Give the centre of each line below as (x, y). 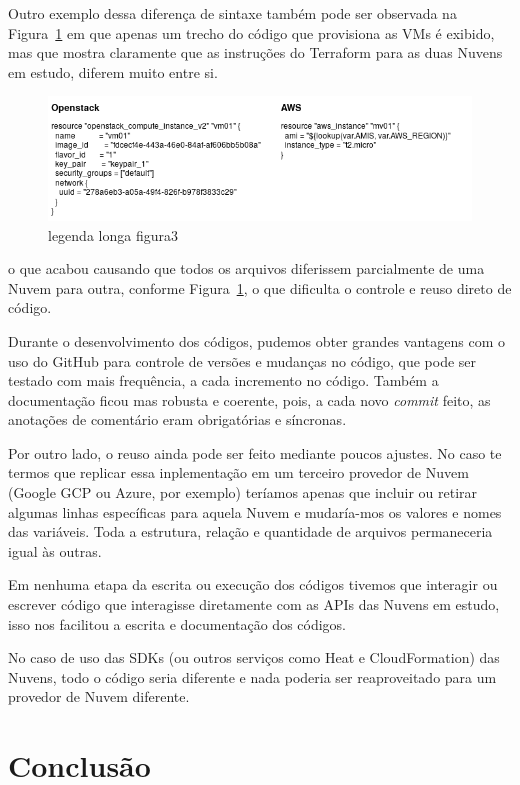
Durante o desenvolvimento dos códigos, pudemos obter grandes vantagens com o (256, 340)
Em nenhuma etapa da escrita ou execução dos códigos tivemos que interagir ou (253, 584)
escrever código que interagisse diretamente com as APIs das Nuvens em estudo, (254, 604)
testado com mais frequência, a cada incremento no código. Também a (223, 380)
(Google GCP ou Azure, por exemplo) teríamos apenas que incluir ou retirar (243, 492)
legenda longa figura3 (113, 234)
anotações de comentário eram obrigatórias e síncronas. (177, 419)
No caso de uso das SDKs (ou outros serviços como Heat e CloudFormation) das (254, 657)
